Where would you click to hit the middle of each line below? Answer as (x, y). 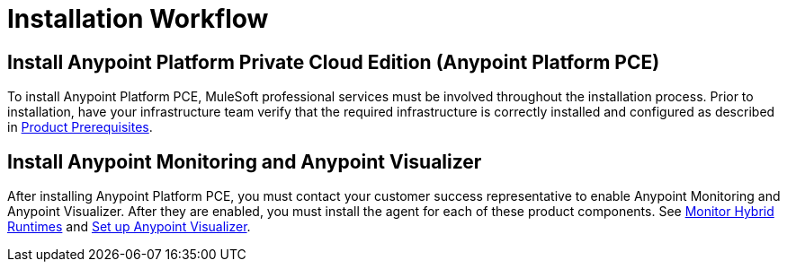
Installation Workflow (138, 19)
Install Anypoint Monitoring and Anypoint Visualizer (245, 161)
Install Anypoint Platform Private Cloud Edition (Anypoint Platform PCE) (334, 62)
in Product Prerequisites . (80, 127)
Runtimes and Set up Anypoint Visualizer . (129, 227)
